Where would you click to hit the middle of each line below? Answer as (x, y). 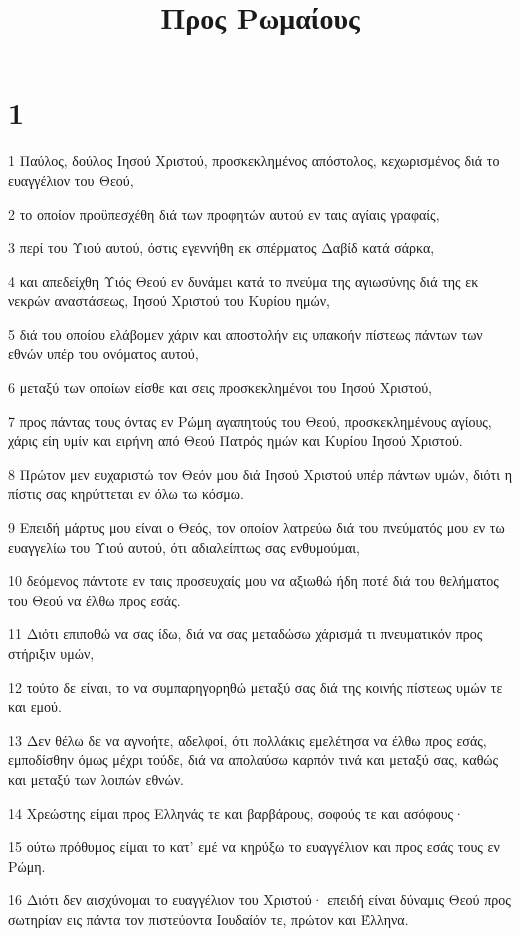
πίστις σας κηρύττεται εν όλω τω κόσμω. (126, 493)
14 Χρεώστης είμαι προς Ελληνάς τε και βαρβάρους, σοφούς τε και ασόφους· (236, 812)
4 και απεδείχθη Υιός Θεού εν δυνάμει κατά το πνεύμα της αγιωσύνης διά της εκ (243, 280)
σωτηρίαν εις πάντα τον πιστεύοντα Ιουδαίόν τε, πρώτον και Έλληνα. (208, 918)
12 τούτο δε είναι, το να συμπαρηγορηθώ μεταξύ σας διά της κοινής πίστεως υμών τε (255, 686)
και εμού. (35, 706)
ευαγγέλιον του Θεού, (71, 179)
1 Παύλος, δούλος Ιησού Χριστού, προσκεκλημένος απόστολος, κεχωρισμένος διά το (254, 160)
